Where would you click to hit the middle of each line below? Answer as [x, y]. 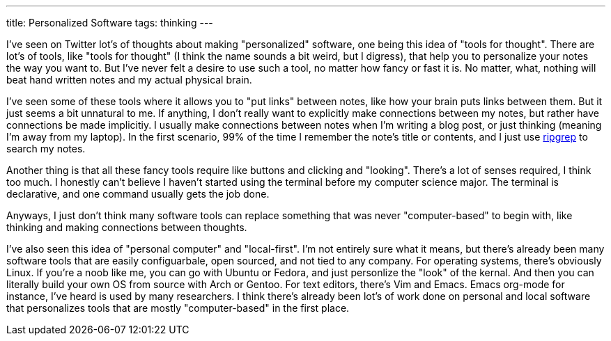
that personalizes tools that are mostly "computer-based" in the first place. [178, 308]
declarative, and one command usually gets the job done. [138, 194]
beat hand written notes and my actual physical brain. [129, 80]
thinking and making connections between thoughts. [127, 227]
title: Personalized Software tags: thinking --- [110, 23]
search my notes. [46, 149]
